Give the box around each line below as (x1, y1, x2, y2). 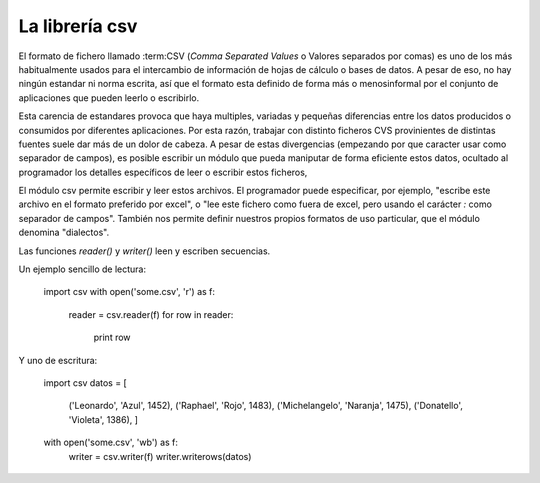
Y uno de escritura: (18, 354, 98, 366)
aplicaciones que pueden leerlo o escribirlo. (18, 91, 200, 104)
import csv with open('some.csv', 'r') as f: (43, 286, 215, 298)
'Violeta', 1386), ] (68, 413, 139, 425)
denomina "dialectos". (18, 226, 110, 239)
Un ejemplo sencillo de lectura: (18, 263, 147, 275)
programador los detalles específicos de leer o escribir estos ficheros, (18, 166, 308, 178)
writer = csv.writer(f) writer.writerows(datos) (68, 450, 252, 462)
